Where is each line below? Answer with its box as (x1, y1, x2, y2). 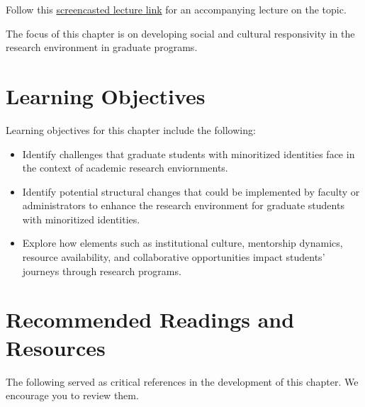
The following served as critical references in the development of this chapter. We (6, 374, 359, 389)
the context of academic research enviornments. (22, 160, 228, 175)
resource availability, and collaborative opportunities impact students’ (22, 250, 325, 264)
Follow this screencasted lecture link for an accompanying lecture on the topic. (6, 2, 347, 16)
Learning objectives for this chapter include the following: (6, 122, 256, 137)
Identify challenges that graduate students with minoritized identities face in (22, 146, 355, 161)
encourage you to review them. (6, 388, 139, 403)
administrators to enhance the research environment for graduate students (22, 198, 344, 213)
